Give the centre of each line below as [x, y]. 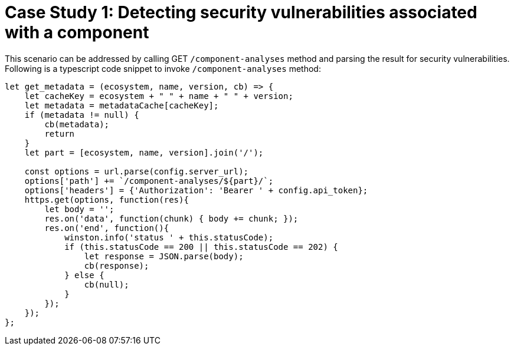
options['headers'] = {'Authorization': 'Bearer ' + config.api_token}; [196, 190]
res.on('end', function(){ [107, 228]
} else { [84, 275]
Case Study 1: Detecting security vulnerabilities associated [241, 12]
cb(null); [107, 284]
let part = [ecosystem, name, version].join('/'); [144, 152]
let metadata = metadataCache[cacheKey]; [122, 105]
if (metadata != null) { [82, 115]
